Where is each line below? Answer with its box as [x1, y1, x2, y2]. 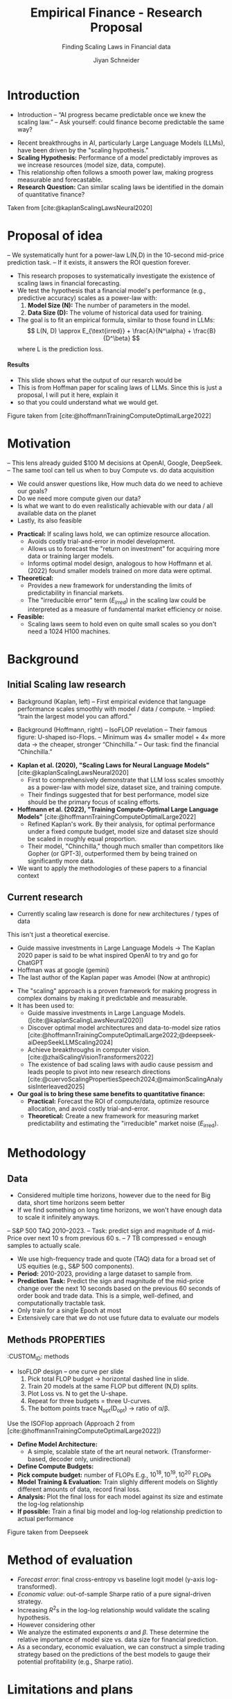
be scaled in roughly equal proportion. [27, 834, 137, 843]
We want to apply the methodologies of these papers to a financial [17, 864, 208, 872]
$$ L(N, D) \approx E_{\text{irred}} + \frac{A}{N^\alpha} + [26, 326, 192, 335]
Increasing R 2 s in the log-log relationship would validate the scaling [17, 1605, 210, 1614]
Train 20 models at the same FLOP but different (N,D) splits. [27, 1382, 199, 1390]
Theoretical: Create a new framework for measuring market [27, 1112, 199, 1120]
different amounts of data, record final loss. [17, 1485, 141, 1494]
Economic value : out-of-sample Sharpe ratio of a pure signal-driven [17, 1590, 211, 1599]
